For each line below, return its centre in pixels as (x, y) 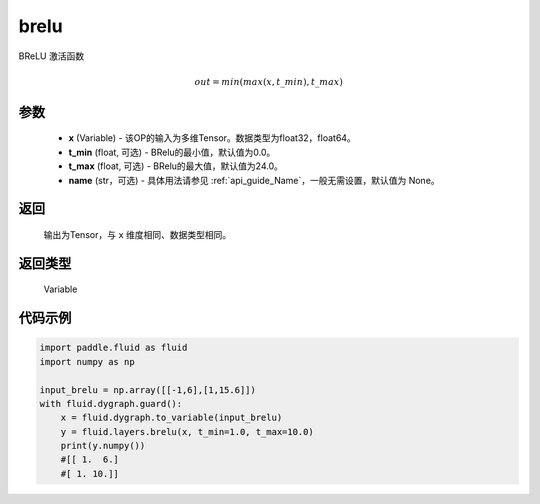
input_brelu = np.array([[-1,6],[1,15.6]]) (148, 389)
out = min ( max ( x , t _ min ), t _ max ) (269, 81)
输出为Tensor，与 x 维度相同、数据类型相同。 (137, 234)
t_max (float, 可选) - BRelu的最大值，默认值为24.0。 (176, 166)
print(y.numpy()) (103, 446)
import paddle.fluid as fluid (113, 348)
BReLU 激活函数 (51, 56)
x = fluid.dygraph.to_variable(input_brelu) (171, 418)
